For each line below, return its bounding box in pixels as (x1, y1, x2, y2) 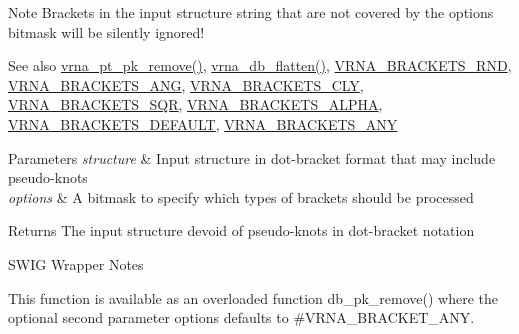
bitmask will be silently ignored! (8, 21, 205, 42)
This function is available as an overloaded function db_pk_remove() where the (8, 287, 498, 308)
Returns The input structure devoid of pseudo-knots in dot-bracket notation (8, 220, 475, 241)
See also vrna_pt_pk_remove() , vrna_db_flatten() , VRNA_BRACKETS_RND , (8, 55, 512, 76)
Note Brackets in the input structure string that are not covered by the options (8, 2, 494, 22)
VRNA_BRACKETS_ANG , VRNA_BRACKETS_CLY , (8, 74, 364, 95)
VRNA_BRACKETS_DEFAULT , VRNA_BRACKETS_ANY (8, 113, 398, 134)
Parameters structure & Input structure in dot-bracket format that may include (8, 147, 496, 168)
